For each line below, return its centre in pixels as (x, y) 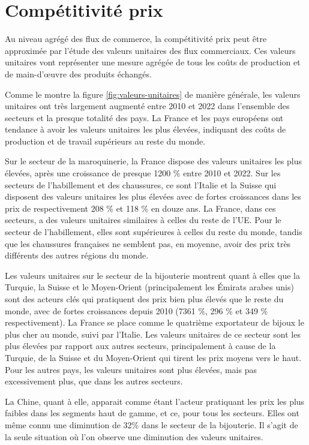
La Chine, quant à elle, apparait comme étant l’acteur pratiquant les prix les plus (155, 401)
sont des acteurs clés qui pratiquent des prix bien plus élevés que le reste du (144, 299)
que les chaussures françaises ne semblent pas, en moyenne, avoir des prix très (148, 243)
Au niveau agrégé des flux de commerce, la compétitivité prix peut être (136, 39)
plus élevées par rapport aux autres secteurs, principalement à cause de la (140, 346)
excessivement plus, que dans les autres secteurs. (94, 381)
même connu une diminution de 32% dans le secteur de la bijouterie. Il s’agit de (151, 424)
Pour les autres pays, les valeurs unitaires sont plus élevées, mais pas (131, 369)
